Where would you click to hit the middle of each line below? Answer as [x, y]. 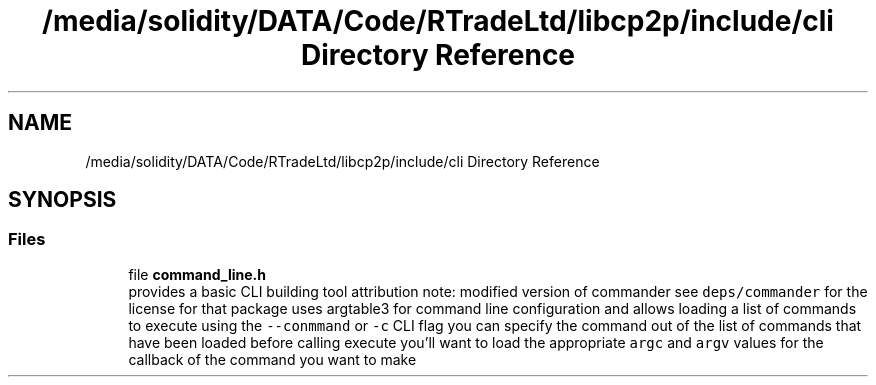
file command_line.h [197, 274]
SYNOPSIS [62, 200]
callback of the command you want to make [272, 359]
